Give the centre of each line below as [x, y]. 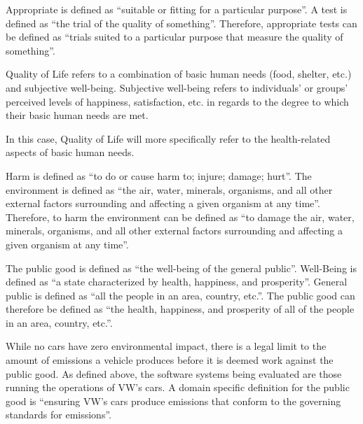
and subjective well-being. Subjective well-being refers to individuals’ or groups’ [177, 87]
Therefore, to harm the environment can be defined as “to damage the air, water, [180, 217]
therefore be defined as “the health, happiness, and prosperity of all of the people [180, 309]
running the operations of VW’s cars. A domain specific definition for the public [178, 387]
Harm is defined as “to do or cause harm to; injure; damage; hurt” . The [159, 175]
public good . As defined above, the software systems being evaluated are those [174, 373]
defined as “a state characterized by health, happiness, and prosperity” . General [177, 282]
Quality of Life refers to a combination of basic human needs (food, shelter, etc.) [179, 74]
